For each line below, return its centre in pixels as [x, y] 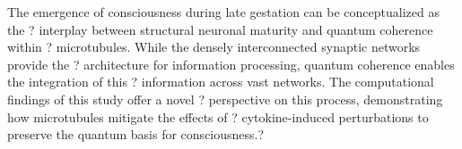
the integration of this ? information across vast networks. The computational [221, 82]
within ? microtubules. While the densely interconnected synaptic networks [214, 47]
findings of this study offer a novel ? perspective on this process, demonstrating [225, 99]
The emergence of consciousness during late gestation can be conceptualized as [223, 12]
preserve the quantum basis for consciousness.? [136, 134]
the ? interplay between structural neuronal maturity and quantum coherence [220, 29]
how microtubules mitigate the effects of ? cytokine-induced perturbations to [218, 116]
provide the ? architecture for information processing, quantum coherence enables [231, 64]
